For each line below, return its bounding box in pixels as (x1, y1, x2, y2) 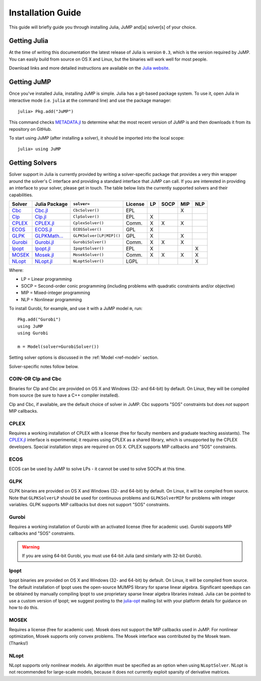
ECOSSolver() (73, 227, 102, 232)
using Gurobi (17, 330, 48, 336)
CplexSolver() (73, 220, 104, 226)
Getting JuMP (9, 78, 51, 86)
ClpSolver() (73, 214, 100, 219)
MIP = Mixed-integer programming (21, 290, 90, 295)
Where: (9, 267, 24, 273)
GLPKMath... (34, 232, 64, 239)
